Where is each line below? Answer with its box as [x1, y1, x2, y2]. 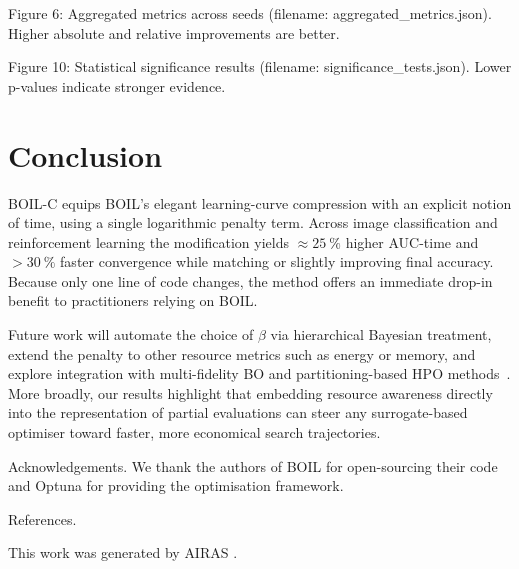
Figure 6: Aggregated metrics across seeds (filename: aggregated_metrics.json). [8, 3, 492, 23]
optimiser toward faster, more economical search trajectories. [8, 422, 381, 443]
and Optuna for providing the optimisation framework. [8, 475, 344, 496]
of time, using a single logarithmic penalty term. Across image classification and [8, 212, 498, 233]
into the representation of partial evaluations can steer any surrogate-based [8, 402, 468, 423]
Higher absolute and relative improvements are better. [8, 22, 340, 43]
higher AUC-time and [345, 231, 479, 252]
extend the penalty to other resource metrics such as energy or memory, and [8, 343, 476, 364]
